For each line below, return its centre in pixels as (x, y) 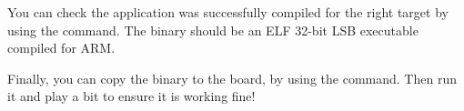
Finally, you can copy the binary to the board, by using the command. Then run (232, 78)
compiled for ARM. (61, 48)
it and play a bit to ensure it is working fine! (131, 96)
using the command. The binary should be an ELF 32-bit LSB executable (213, 30)
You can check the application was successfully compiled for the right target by (228, 12)
